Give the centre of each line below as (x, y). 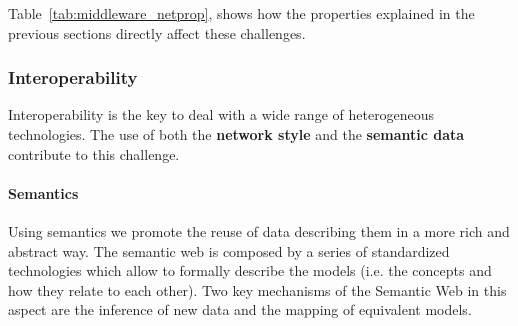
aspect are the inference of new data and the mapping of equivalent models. (240, 309)
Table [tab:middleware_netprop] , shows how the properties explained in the (241, 13)
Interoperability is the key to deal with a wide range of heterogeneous (221, 114)
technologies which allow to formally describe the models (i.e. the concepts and (250, 270)
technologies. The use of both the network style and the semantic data (236, 134)
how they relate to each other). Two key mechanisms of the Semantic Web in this (257, 289)
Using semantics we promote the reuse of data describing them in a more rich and (259, 230)
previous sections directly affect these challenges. (157, 32)
